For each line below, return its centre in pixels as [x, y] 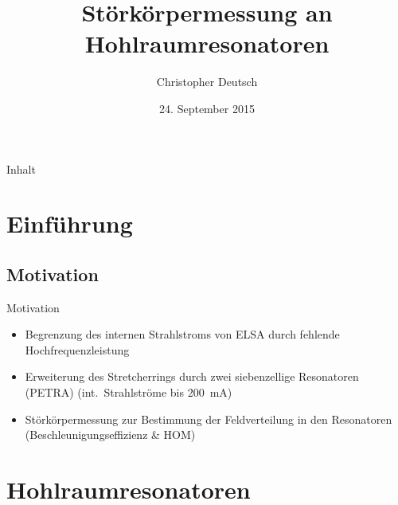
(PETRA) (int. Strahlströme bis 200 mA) [129, 392]
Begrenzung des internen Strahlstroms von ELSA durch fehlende [182, 334]
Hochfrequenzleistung [77, 349]
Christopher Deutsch [207, 82]
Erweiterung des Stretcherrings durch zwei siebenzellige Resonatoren [192, 376]
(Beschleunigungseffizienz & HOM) [110, 435]
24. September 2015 [207, 108]
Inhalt [21, 168]
